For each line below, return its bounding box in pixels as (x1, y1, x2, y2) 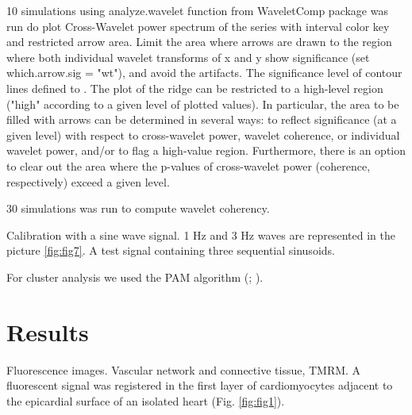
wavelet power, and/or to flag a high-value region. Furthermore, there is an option (6, 142, 406, 159)
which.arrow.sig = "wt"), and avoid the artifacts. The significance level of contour (6, 64, 402, 81)
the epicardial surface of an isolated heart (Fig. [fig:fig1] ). (6, 392, 285, 409)
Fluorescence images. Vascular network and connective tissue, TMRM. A (6, 361, 361, 378)
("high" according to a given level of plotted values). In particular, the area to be (6, 95, 399, 112)
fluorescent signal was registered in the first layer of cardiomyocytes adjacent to (6, 377, 393, 394)
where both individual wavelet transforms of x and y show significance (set (6, 48, 370, 65)
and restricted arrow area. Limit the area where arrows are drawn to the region (6, 33, 392, 50)
